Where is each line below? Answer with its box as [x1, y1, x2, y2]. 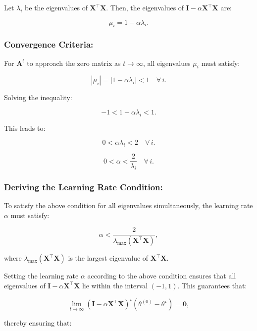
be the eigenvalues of [25, 2, 88, 12]
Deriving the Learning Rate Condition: [4, 180, 163, 193]
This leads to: [4, 122, 46, 133]
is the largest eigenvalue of [68, 253, 149, 263]
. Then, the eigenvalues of [106, 2, 184, 12]
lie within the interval [82, 280, 148, 290]
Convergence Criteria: [4, 38, 94, 51]
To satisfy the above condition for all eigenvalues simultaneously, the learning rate [4, 200, 253, 211]
